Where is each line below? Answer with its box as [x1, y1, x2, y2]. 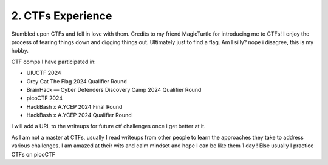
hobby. [11, 47, 29, 54]
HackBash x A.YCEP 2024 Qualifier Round [26, 112, 132, 119]
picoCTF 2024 [26, 94, 63, 102]
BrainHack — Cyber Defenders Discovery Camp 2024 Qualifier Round [26, 86, 202, 93]
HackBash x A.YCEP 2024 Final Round [26, 103, 123, 110]
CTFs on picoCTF [11, 150, 56, 158]
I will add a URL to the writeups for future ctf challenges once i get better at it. [11, 123, 206, 130]
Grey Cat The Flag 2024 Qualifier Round [26, 77, 127, 85]
